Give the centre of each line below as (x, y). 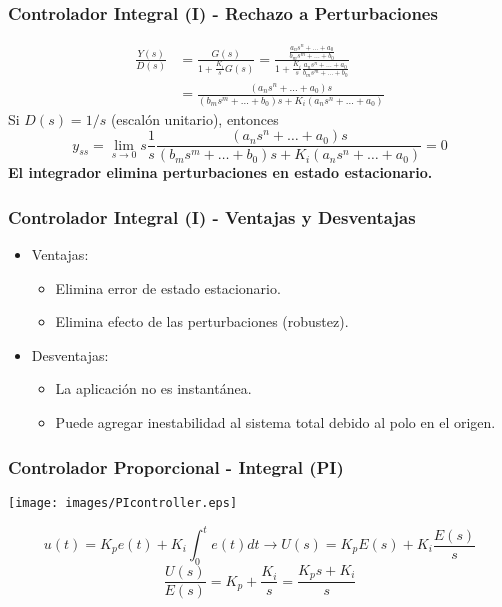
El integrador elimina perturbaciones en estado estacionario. (220, 172)
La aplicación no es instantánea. (153, 388)
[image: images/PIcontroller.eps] (123, 502)
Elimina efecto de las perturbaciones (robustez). (202, 321)
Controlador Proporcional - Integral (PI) (176, 466)
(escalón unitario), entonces (194, 118)
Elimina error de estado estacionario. (168, 287)
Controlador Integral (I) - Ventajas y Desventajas (212, 216)
